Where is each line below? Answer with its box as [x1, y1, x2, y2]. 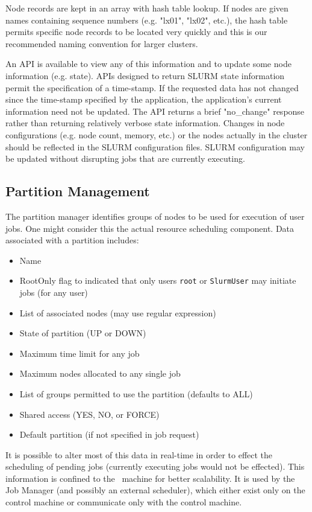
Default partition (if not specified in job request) [19, 428, 199, 441]
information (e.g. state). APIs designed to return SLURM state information [5, 69, 285, 82]
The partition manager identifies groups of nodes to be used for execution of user [5, 210, 305, 222]
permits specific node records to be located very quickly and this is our [5, 25, 267, 38]
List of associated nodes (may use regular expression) [19, 306, 216, 319]
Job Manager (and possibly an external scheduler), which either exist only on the [5, 484, 305, 496]
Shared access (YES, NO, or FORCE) [19, 408, 160, 420]
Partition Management [5, 182, 150, 200]
